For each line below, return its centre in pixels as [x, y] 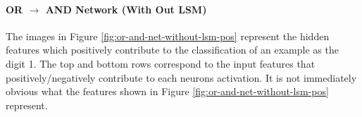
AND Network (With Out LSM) [126, 9]
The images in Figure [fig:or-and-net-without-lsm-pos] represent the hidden [168, 36]
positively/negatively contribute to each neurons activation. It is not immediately [181, 77]
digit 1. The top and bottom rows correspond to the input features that [161, 63]
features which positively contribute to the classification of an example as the [172, 50]
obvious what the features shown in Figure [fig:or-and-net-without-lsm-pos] [167, 91]
